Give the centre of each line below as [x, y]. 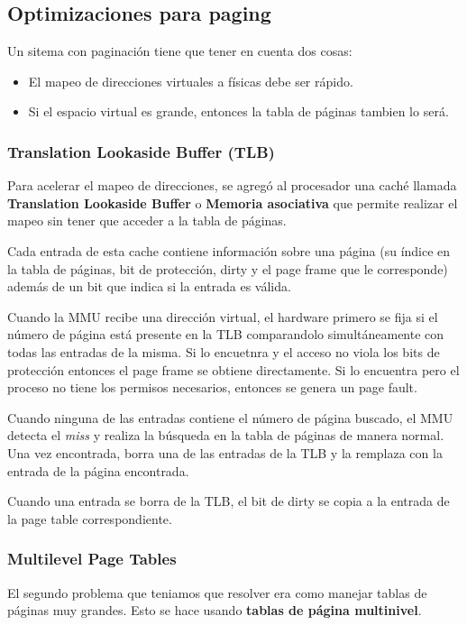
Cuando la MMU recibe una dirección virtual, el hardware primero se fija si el [223, 316]
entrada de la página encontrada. [98, 470]
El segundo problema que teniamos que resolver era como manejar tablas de [217, 592]
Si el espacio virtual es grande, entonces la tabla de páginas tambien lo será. [238, 111]
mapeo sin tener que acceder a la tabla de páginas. [147, 221]
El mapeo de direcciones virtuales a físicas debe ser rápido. [191, 81]
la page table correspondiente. [90, 518]
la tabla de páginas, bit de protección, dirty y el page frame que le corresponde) [228, 268]
